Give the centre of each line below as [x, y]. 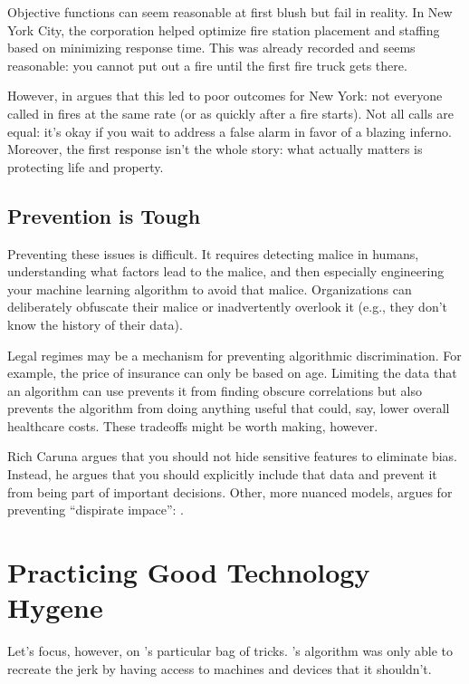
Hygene [55, 607]
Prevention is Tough [104, 215]
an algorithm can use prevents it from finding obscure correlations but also [215, 390]
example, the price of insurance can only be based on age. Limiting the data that [232, 373]
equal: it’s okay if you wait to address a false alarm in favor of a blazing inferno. [230, 131]
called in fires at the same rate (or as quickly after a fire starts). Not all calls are [231, 113]
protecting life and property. [86, 166]
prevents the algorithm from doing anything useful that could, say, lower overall [229, 408]
